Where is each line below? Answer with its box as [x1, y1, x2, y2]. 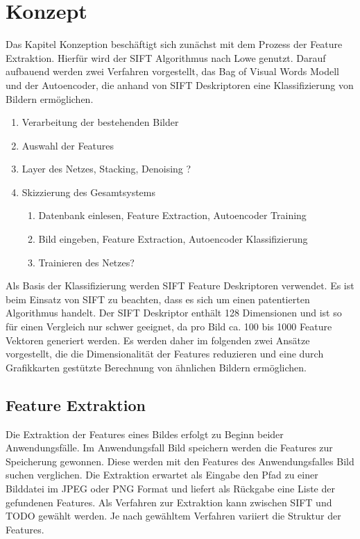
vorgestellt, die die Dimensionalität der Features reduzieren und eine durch [6, 346, 324, 361]
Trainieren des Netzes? [38, 255, 135, 269]
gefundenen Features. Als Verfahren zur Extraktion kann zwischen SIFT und [6, 494, 332, 509]
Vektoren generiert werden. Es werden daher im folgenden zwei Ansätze [6, 332, 310, 347]
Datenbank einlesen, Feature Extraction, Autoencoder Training [38, 208, 307, 223]
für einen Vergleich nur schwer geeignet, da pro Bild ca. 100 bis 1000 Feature [6, 319, 332, 334]
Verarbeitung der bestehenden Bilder [22, 115, 179, 129]
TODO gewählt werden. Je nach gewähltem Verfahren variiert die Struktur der [6, 508, 341, 523]
